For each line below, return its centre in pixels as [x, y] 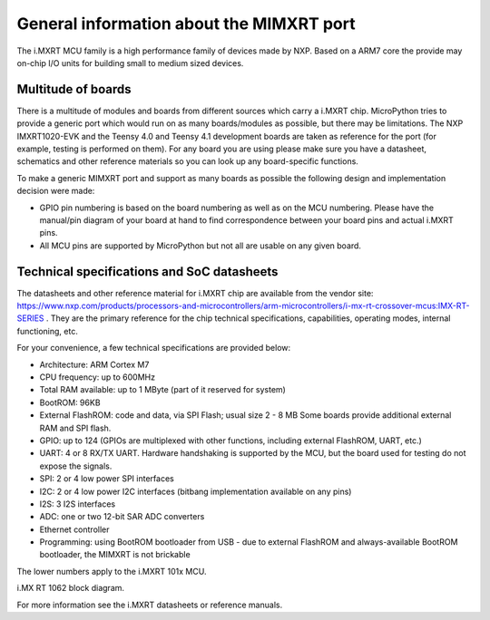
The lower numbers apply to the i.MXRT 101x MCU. [112, 571]
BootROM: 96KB [70, 402]
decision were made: [56, 191]
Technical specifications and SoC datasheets [147, 271]
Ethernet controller [74, 529]
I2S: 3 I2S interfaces [78, 504]
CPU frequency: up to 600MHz [98, 377]
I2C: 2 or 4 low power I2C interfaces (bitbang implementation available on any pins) [196, 491]
